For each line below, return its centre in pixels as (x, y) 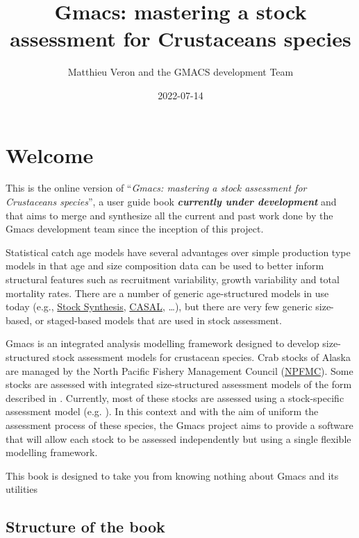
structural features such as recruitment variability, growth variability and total (173, 279)
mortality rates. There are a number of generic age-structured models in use (167, 293)
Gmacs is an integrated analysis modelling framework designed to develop (162, 343)
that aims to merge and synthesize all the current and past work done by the (169, 215)
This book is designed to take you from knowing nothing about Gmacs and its (172, 475)
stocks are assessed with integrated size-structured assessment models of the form (179, 384)
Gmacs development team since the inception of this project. (135, 229)
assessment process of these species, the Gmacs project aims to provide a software (179, 424)
